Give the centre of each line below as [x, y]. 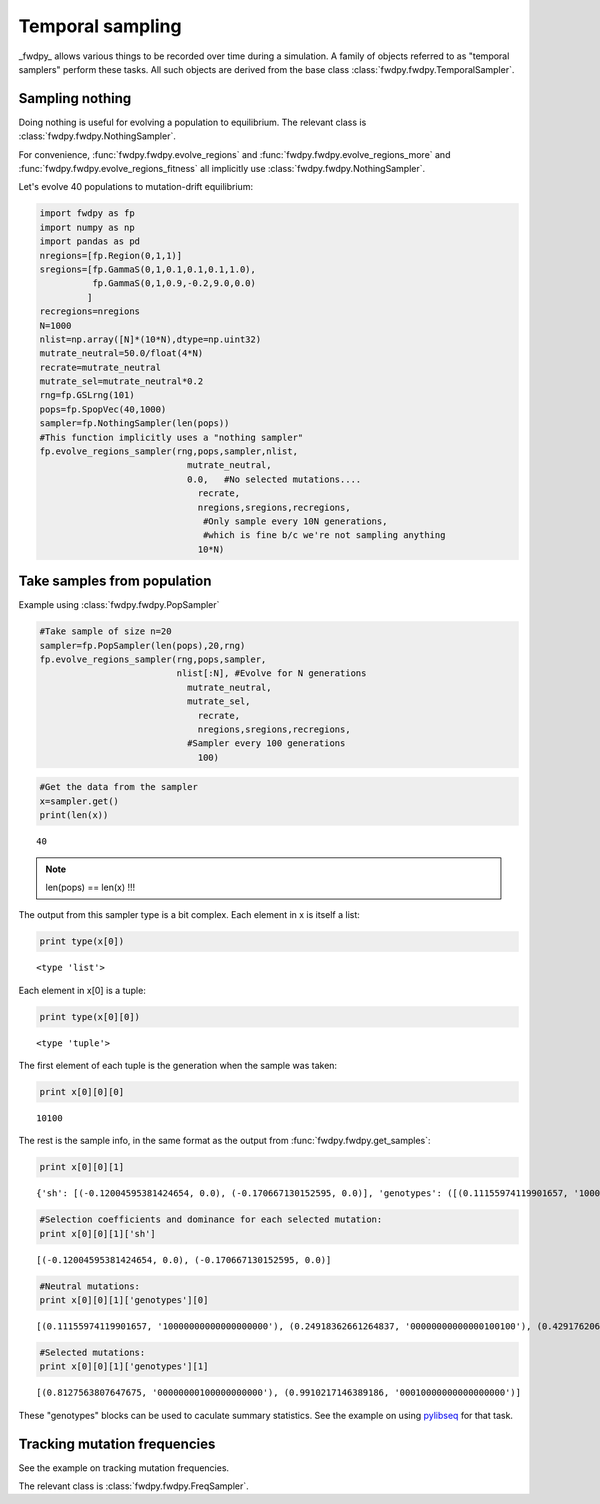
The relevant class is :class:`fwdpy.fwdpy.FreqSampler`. [133, 1486]
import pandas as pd [89, 241]
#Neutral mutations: [89, 1286]
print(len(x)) [74, 815]
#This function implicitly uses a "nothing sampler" [171, 437]
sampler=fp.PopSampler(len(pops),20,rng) [142, 645]
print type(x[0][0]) [89, 1016]
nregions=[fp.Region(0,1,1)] [111, 255]
